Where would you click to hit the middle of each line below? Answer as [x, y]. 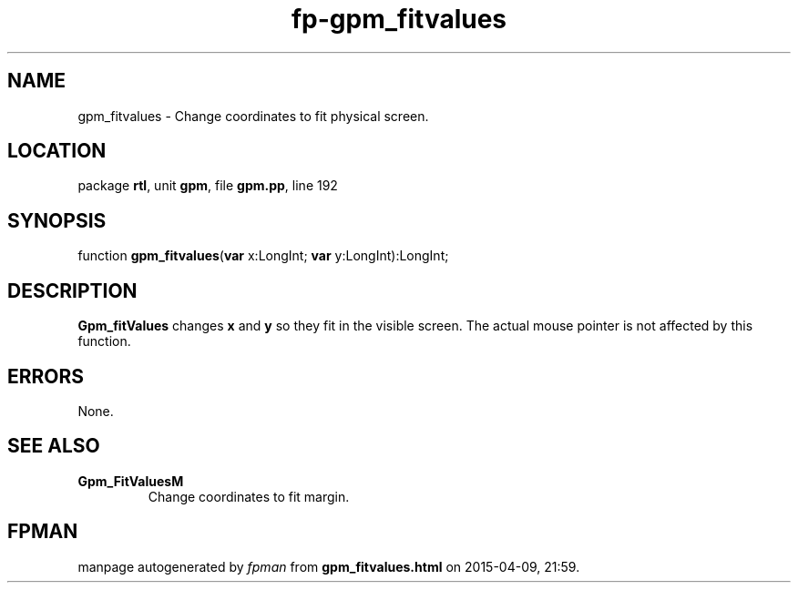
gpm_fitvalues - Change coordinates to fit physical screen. [253, 116]
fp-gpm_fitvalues [399, 19]
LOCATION [57, 151]
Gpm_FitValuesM [131, 481]
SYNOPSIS [57, 220]
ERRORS [46, 376]
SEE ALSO [54, 446]
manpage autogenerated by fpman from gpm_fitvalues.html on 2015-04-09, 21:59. [329, 566]
